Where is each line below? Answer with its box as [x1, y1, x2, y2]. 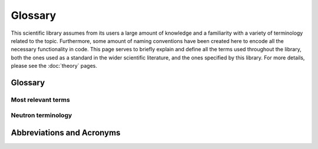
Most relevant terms [11, 95, 70, 104]
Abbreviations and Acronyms [11, 128, 121, 138]
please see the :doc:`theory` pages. [11, 62, 97, 69]
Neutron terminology [11, 111, 72, 120]
